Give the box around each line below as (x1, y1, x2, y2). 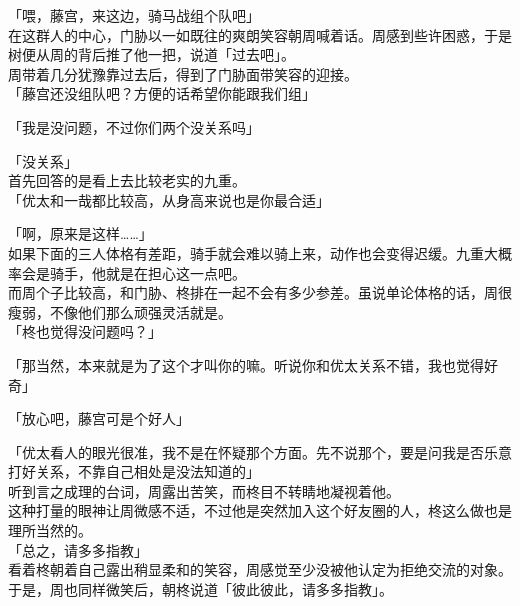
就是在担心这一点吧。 (105, 262, 246, 283)
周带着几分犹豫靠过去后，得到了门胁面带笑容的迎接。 (8, 63, 358, 84)
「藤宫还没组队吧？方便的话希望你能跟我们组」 (8, 83, 316, 104)
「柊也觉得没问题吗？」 (8, 321, 162, 342)
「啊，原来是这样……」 (8, 223, 153, 244)
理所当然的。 (8, 520, 92, 541)
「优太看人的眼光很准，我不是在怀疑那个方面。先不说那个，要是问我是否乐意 (8, 441, 512, 462)
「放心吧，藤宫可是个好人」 (8, 408, 190, 429)
